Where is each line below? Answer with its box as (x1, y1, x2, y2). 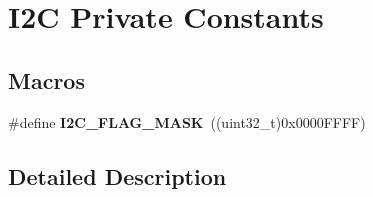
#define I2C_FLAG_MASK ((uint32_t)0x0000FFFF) (8, 111, 366, 132)
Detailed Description (8, 160, 227, 191)
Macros (8, 64, 85, 95)
